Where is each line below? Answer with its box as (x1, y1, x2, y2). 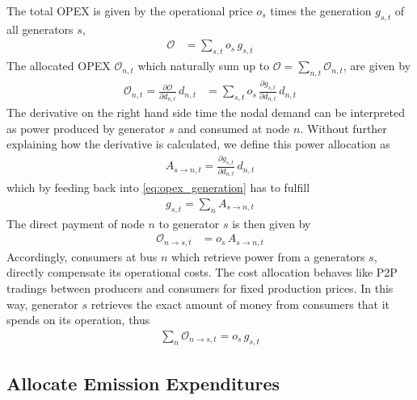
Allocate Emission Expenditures (6, 370, 280, 395)
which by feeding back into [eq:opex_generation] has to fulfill (6, 179, 310, 196)
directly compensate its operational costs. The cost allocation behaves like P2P (6, 264, 398, 281)
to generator (158, 215, 220, 231)
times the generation (270, 2, 372, 19)
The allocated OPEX (6, 57, 111, 74)
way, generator (6, 295, 78, 312)
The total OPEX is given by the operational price (6, 2, 253, 19)
